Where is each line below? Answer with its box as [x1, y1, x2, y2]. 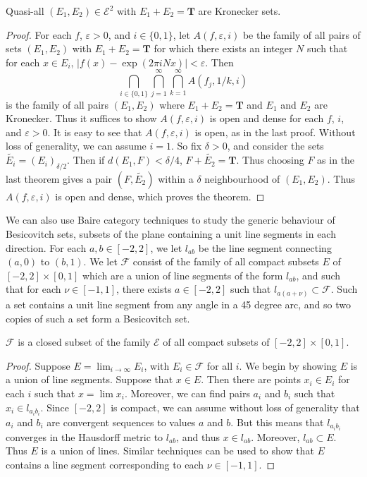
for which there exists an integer [154, 41, 293, 56]
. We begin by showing [239, 358, 337, 373]
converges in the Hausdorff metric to [6, 429, 163, 444]
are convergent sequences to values [46, 414, 196, 429]
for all [206, 358, 233, 373]
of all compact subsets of [163, 334, 270, 349]
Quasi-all [6, 4, 44, 18]
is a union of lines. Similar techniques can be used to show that [41, 443, 314, 458]
